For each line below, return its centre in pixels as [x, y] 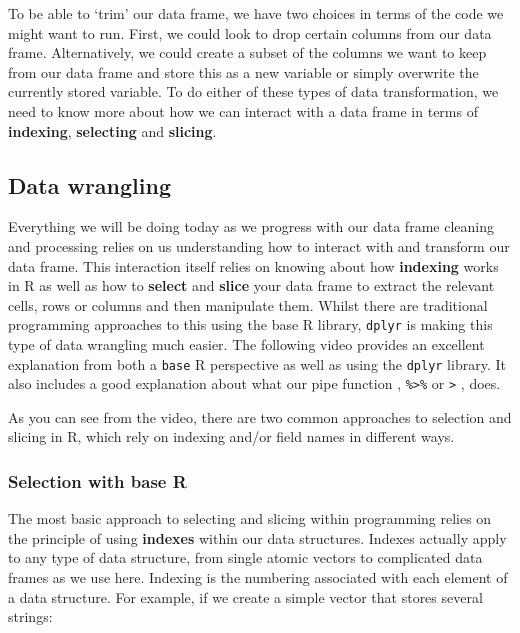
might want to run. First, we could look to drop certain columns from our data [250, 32]
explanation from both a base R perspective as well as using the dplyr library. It [257, 363]
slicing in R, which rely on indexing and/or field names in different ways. [231, 436]
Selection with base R [97, 481]
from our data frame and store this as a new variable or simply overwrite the [243, 71]
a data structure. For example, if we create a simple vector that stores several [245, 596]
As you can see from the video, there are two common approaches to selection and [260, 416]
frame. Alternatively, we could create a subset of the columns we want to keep [247, 52]
